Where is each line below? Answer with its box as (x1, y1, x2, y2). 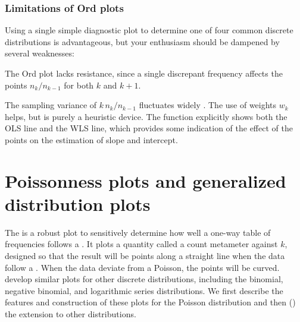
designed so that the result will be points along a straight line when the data (5, 250, 285, 262)
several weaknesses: (5, 47, 74, 59)
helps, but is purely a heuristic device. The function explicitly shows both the (5, 110, 287, 122)
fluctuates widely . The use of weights (139, 99, 277, 111)
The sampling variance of (5, 99, 97, 111)
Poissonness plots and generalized (5, 168, 286, 192)
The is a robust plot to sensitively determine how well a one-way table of (5, 226, 271, 238)
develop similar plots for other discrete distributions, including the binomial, (5, 273, 283, 285)
